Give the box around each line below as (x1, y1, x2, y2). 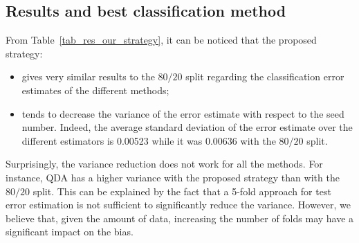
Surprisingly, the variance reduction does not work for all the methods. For (6, 156, 323, 171)
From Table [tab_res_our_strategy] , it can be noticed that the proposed (6, 33, 317, 47)
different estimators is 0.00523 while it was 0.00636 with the (21, 133, 276, 147)
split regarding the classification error (185, 69, 344, 84)
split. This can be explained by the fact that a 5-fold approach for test (33, 183, 331, 198)
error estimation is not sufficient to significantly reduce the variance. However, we (6, 197, 351, 212)
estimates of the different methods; (21, 82, 169, 97)
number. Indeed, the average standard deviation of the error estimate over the (21, 120, 353, 134)
